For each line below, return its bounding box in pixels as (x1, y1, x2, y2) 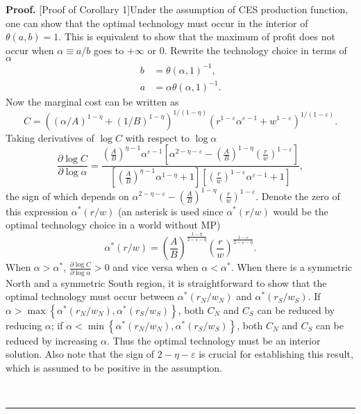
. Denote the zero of (255, 188, 340, 203)
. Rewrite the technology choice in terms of (164, 42, 347, 57)
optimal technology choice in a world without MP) (6, 217, 221, 232)
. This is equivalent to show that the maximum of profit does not (58, 29, 335, 44)
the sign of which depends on (6, 188, 129, 203)
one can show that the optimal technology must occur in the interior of (6, 15, 308, 30)
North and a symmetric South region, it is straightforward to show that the (6, 275, 327, 290)
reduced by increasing (6, 333, 98, 347)
